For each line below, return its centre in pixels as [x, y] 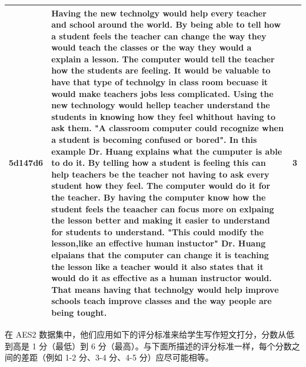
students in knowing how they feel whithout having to [164, 116]
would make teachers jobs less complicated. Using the [162, 93]
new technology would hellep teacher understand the [161, 105]
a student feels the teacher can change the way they [159, 36]
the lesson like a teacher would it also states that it [157, 266]
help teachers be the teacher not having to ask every [160, 174]
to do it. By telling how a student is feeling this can [159, 163]
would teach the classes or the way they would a [152, 47]
